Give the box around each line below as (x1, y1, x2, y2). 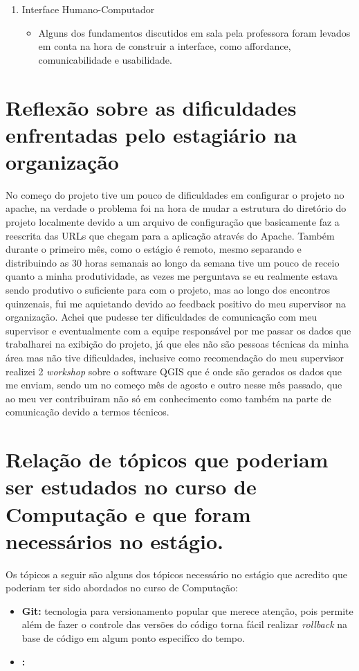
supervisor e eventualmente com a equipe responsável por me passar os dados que (6, 323, 351, 337)
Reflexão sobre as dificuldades (6, 93, 297, 121)
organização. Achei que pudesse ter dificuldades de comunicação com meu (6, 310, 317, 324)
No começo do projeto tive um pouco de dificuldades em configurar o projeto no (6, 187, 344, 202)
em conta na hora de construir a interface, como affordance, (38, 39, 291, 53)
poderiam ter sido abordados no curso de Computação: (6, 580, 239, 595)
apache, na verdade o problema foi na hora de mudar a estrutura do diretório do (6, 201, 347, 215)
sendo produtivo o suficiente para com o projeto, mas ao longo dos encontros (6, 283, 331, 297)
